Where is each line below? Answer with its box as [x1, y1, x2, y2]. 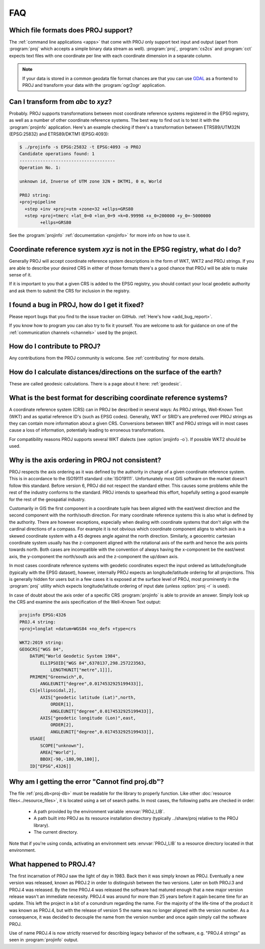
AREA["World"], [40, 749, 77, 755]
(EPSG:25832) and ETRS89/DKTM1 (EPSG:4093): [9, 131, 109, 137]
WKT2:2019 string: [19, 640, 64, 645]
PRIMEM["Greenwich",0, [29, 674, 84, 679]
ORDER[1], [50, 702, 74, 707]
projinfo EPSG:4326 [19, 612, 66, 618]
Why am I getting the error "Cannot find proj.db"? [9, 778, 164, 786]
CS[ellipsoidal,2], [29, 688, 77, 693]
